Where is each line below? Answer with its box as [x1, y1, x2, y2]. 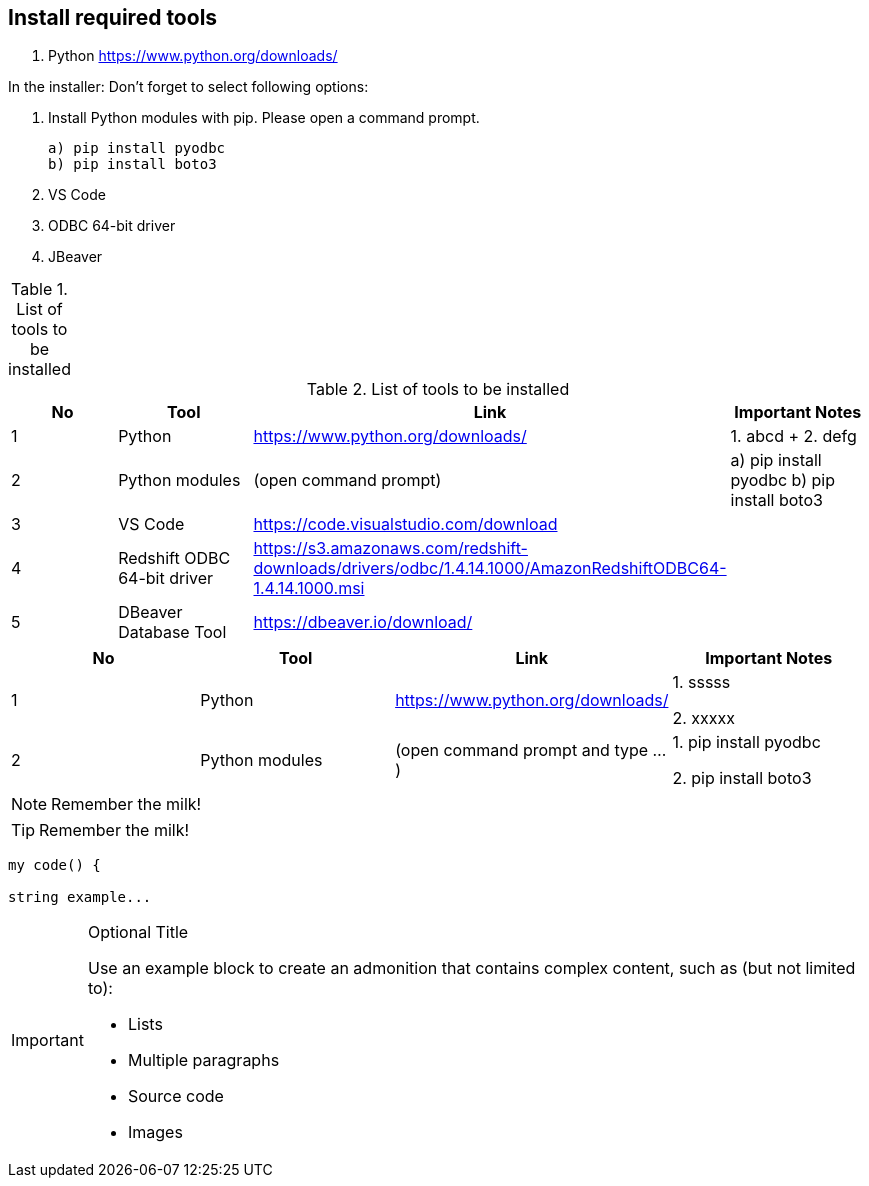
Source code [127, 1086, 224, 1107]
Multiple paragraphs [127, 1050, 280, 1071]
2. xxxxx [672, 708, 735, 729]
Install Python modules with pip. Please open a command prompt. [48, 109, 480, 127]
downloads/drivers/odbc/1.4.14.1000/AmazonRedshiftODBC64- [253, 558, 727, 579]
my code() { [8, 857, 101, 874]
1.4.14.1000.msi [253, 578, 365, 599]
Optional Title [87, 922, 189, 943]
